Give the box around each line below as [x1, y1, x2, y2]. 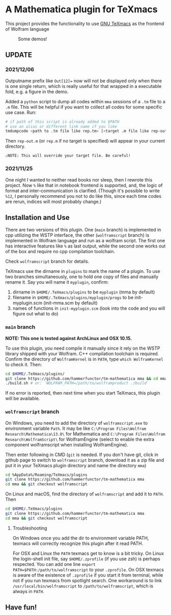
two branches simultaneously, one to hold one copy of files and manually [5, 274, 159, 280]
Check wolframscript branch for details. [5, 258, 90, 264]
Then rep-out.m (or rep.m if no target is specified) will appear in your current [5, 138, 165, 144]
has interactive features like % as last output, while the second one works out [5, 243, 166, 249]
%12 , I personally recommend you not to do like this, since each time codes [5, 193, 162, 199]
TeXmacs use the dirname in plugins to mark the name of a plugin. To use [5, 268, 160, 275]
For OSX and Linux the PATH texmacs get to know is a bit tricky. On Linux [12, 550, 164, 556]
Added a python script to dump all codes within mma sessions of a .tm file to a [5, 98, 165, 104]
